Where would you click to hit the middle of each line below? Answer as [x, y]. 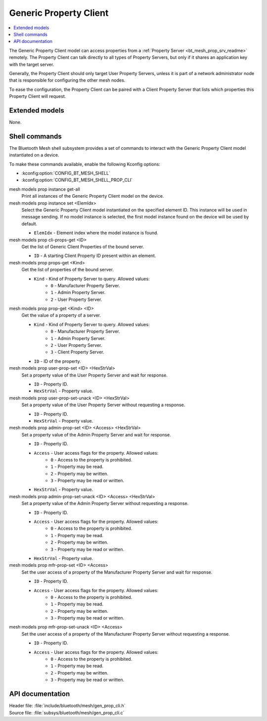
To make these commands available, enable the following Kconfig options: [85, 164]
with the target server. [32, 64]
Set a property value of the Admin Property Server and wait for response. [96, 434]
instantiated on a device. [34, 155]
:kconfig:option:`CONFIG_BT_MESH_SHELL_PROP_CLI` [77, 180]
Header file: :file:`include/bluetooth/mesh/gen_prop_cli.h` [67, 706]
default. [29, 224]
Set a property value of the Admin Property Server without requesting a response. [105, 504]
